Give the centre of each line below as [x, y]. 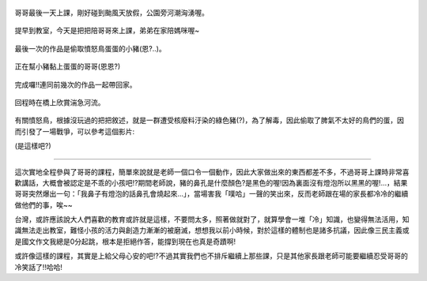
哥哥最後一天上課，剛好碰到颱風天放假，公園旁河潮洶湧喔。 [111, 13]
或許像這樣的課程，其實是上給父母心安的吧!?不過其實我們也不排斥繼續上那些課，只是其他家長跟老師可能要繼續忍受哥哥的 [212, 256]
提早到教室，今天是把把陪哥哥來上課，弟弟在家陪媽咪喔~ [107, 31]
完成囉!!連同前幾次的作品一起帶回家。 [76, 84]
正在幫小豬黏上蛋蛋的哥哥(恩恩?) [68, 66]
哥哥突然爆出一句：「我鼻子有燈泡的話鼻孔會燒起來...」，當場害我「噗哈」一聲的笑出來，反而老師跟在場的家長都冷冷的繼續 [212, 194]
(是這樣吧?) [33, 146]
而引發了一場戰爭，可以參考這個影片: [75, 131]
